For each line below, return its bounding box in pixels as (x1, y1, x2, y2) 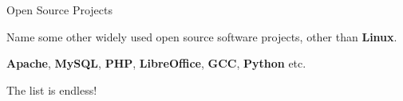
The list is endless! (6, 81, 97, 98)
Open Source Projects (6, 2, 113, 17)
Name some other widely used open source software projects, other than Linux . (6, 28, 397, 45)
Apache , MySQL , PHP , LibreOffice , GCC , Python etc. (6, 55, 306, 72)
